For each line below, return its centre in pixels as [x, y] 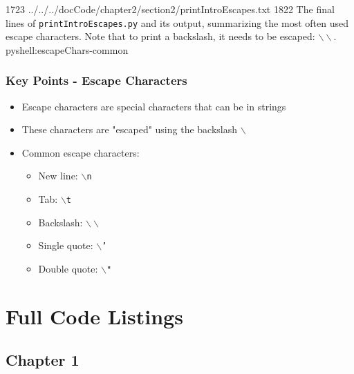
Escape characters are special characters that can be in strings [154, 106]
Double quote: [68, 268]
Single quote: [66, 245]
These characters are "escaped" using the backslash [130, 129]
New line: [58, 176]
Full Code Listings [94, 316]
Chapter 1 [43, 360]
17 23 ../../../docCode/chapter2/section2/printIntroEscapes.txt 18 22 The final [170, 9]
